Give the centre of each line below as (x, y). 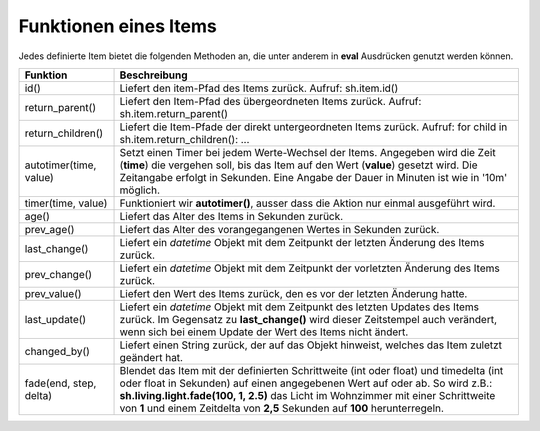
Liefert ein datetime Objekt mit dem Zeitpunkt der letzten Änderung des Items (302, 242)
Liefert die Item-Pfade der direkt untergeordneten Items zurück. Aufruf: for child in (313, 127)
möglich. (139, 190)
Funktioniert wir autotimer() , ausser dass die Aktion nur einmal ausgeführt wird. (307, 203)
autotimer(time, (60, 165)
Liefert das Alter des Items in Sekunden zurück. (231, 216)
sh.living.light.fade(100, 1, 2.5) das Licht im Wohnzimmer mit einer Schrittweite (307, 395)
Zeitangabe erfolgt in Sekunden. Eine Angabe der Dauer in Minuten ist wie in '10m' (313, 177)
